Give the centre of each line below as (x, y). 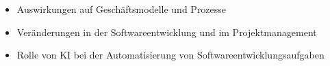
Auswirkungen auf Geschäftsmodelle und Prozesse (122, 9)
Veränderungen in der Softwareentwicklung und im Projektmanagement (167, 32)
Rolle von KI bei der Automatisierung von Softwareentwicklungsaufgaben (170, 55)
